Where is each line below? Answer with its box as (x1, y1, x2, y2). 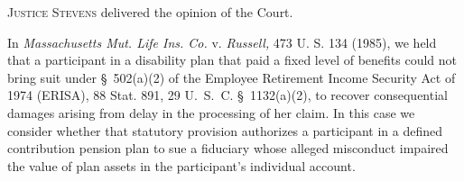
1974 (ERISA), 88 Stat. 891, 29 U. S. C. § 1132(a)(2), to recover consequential (7, 86, 448, 104)
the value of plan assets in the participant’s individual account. (7, 156, 356, 175)
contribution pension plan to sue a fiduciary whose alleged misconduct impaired (7, 139, 449, 158)
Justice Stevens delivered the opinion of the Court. (7, 3, 293, 21)
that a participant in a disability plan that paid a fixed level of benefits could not (7, 50, 458, 69)
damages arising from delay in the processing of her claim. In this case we (7, 103, 415, 122)
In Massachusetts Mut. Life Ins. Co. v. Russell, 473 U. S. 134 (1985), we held (7, 32, 437, 51)
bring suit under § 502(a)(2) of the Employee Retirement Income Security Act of (7, 68, 456, 86)
